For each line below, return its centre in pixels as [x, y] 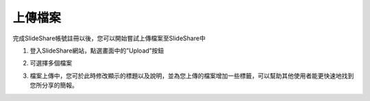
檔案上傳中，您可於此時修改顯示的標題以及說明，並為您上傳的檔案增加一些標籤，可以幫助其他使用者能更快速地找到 [192, 76]
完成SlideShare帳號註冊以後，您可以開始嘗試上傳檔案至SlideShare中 [109, 38]
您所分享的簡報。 [54, 85]
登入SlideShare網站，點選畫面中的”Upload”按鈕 [97, 50]
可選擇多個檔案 [51, 63]
